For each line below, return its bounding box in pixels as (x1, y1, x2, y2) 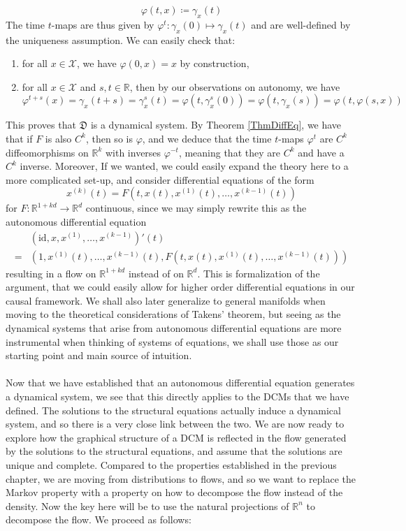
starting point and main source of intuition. (6, 348, 192, 363)
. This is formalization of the (197, 265, 320, 280)
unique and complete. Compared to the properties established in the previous (6, 457, 337, 472)
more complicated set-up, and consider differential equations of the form (6, 172, 314, 187)
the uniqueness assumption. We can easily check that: (6, 32, 235, 47)
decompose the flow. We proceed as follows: (6, 512, 191, 527)
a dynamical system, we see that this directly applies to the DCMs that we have (6, 388, 349, 403)
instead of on (128, 265, 184, 280)
